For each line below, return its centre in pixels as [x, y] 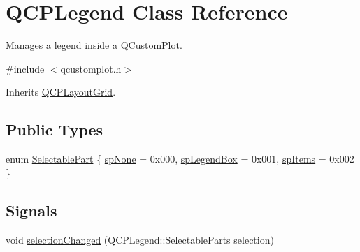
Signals [31, 210]
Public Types [55, 129]
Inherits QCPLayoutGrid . [61, 92]
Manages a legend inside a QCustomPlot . [94, 45]
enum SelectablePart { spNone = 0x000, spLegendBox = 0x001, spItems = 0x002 [180, 159]
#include [25, 68]
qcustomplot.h [91, 68]
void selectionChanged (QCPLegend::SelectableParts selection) [140, 239]
